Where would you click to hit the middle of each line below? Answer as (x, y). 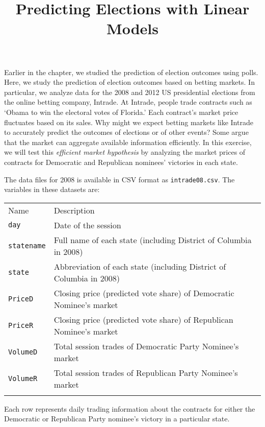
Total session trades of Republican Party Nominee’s (146, 372)
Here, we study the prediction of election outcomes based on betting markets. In (129, 82)
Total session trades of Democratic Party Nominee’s (146, 346)
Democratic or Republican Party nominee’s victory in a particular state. (117, 419)
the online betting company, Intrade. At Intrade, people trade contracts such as (128, 102)
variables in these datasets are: (52, 189)
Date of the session (87, 225)
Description (74, 210)
